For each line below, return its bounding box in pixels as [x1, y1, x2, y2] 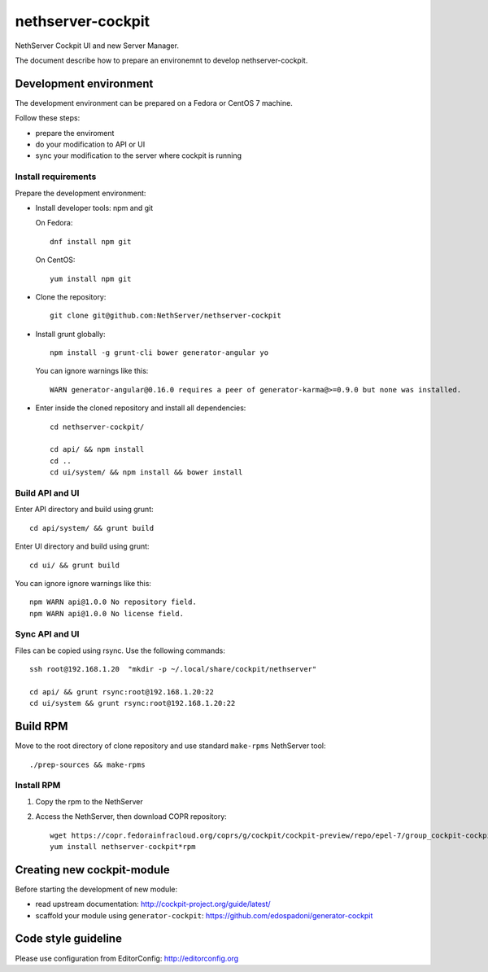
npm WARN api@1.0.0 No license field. [29, 609, 185, 618]
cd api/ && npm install [50, 444, 145, 454]
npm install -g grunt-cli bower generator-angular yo [50, 348, 268, 357]
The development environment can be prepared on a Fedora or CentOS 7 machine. [15, 98, 293, 107]
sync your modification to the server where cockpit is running [35, 151, 242, 160]
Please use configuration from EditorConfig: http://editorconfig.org [15, 953, 239, 963]
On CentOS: [35, 255, 76, 265]
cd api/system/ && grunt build [29, 523, 155, 532]
